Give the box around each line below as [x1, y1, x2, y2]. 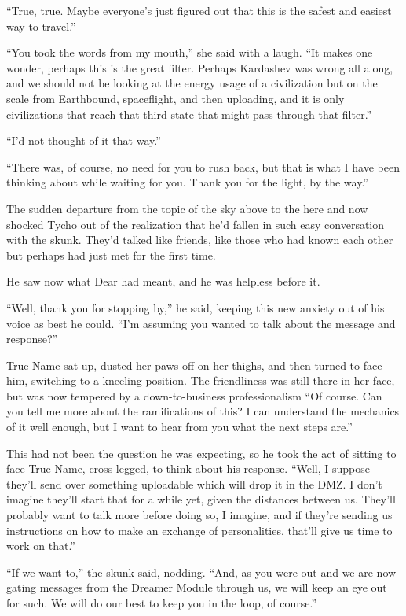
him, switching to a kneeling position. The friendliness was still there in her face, [6, 372, 395, 389]
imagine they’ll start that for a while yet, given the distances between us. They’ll [6, 491, 396, 507]
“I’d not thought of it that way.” [6, 132, 161, 149]
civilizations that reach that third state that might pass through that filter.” [6, 105, 372, 122]
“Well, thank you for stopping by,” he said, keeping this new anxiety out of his [6, 299, 385, 315]
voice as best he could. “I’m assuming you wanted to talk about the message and [6, 315, 396, 331]
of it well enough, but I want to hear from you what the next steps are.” [6, 419, 353, 435]
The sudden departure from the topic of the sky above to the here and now [6, 200, 368, 216]
